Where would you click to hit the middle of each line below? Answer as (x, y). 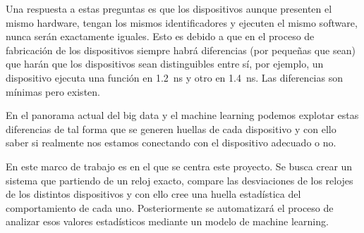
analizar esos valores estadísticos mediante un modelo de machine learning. (167, 221)
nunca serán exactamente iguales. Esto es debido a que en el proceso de (160, 36)
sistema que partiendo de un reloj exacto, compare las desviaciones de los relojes (180, 180)
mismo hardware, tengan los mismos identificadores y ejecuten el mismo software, (182, 22)
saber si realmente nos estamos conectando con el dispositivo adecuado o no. (171, 143)
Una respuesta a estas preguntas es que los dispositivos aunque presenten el (169, 8)
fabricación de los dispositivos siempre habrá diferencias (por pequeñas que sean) (181, 50)
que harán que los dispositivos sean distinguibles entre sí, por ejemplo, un (165, 64)
